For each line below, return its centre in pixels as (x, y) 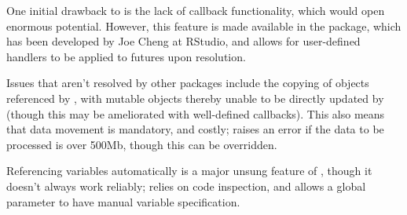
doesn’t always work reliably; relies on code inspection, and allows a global (186, 186)
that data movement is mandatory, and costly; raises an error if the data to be (195, 129)
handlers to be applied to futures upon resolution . (126, 56)
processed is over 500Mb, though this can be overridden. (142, 144)
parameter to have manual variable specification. (123, 201)
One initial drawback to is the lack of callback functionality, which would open (196, 10)
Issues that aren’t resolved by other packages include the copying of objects (188, 83)
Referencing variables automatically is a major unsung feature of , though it (189, 171)
